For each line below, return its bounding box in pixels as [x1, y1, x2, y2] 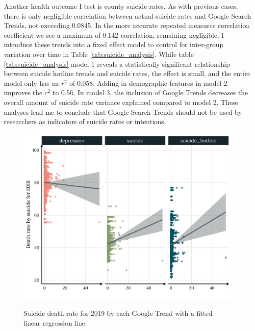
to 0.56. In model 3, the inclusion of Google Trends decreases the [52, 87, 248, 98]
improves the [4, 87, 43, 98]
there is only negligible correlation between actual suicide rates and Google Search [4, 10, 251, 21]
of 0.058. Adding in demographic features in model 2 [69, 77, 228, 88]
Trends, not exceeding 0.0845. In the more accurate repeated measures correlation [4, 20, 250, 30]
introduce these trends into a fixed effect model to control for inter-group [4, 39, 224, 50]
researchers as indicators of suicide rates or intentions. [4, 116, 166, 127]
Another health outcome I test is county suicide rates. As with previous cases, [4, 1, 238, 11]
